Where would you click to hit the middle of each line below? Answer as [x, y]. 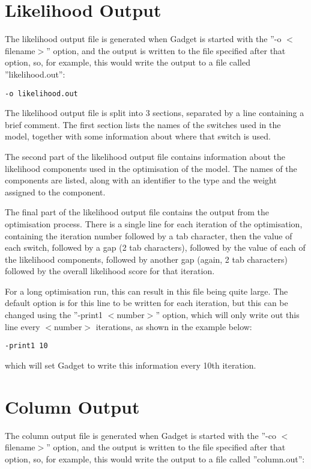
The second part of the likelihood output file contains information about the [145, 156]
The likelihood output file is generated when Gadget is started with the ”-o [143, 39]
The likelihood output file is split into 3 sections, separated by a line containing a [155, 113]
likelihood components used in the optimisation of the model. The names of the [151, 168]
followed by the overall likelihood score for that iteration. [110, 271]
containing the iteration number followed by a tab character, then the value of [149, 235]
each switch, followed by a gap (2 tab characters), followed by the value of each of [155, 247]
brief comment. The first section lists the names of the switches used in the [143, 124]
